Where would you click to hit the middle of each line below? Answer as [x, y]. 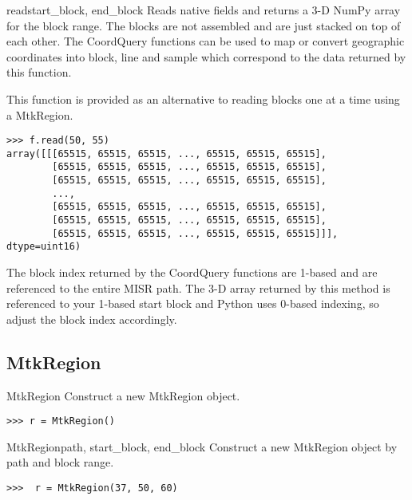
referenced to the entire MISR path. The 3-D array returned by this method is [198, 287]
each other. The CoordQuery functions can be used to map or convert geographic [206, 41]
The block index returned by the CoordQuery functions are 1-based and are [192, 272]
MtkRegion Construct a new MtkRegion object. [123, 395]
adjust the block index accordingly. [92, 319]
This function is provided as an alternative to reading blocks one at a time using [203, 98]
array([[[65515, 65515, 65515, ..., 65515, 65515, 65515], [166, 154]
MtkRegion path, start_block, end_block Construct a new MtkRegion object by [202, 446]
